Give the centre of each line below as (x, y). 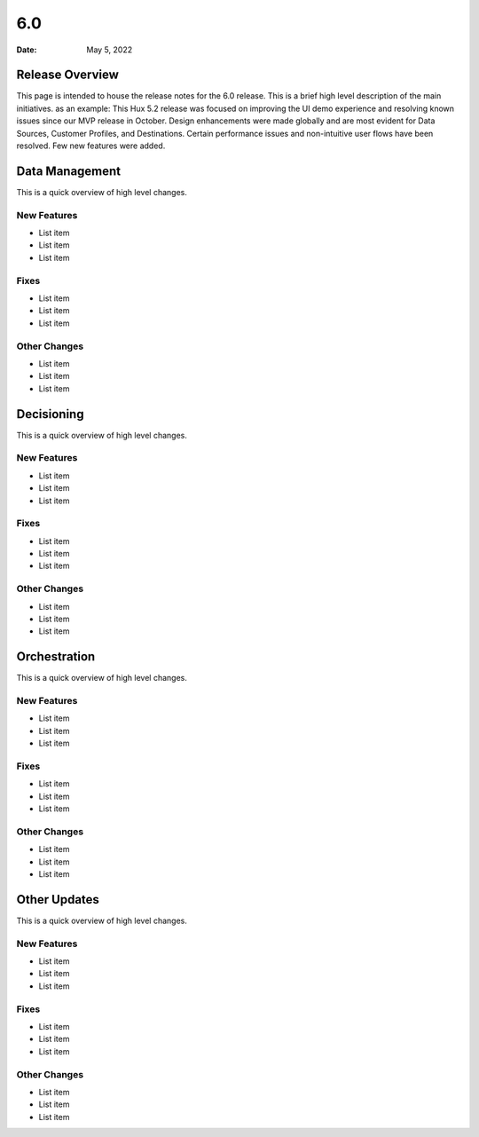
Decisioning (50, 414)
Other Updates (58, 900)
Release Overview (68, 75)
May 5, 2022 (110, 50)
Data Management (69, 171)
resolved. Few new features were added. (91, 146)
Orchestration (56, 657)
